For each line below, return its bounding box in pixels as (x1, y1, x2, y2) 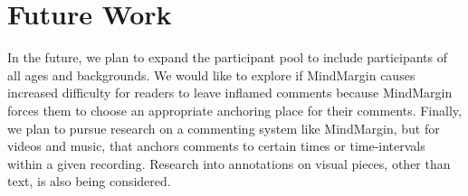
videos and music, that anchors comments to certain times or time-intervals (7, 136, 425, 155)
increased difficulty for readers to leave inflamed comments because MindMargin (7, 83, 453, 102)
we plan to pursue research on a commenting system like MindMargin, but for (7, 118, 440, 137)
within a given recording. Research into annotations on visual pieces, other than (7, 154, 451, 173)
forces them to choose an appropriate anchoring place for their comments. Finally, (7, 100, 462, 119)
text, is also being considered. (7, 172, 171, 191)
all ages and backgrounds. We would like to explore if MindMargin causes (7, 65, 415, 84)
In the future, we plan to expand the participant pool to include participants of (7, 48, 447, 67)
